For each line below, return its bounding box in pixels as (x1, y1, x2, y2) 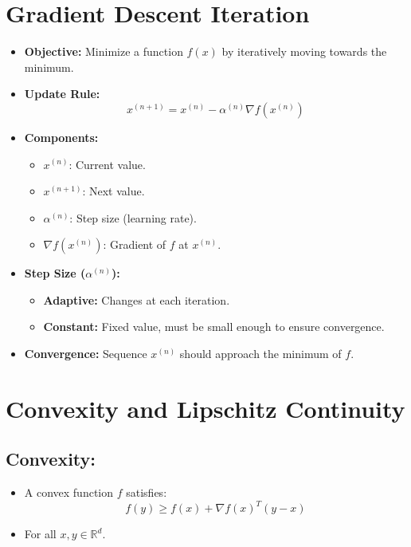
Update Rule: (24, 85, 100, 102)
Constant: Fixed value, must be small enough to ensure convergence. (43, 318, 385, 335)
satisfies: (126, 484, 167, 501)
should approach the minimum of (179, 345, 342, 362)
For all (24, 525, 57, 542)
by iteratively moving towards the (221, 43, 387, 60)
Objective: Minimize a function (24, 43, 183, 60)
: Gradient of (103, 236, 166, 253)
